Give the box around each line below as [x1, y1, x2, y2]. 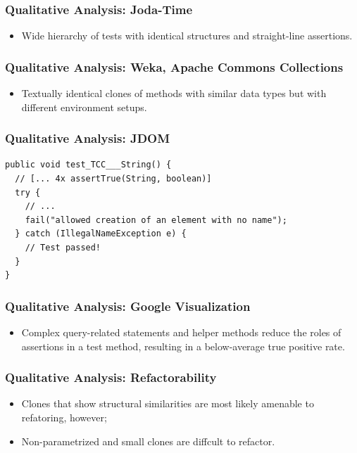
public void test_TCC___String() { [5, 160, 172, 170]
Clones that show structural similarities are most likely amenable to [21, 396, 314, 411]
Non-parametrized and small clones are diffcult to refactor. [21, 433, 275, 448]
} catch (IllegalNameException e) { [15, 229, 187, 239]
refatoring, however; [21, 410, 107, 424]
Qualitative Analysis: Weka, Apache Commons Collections [5, 58, 344, 75]
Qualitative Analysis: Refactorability [5, 369, 217, 386]
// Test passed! [25, 243, 101, 253]
